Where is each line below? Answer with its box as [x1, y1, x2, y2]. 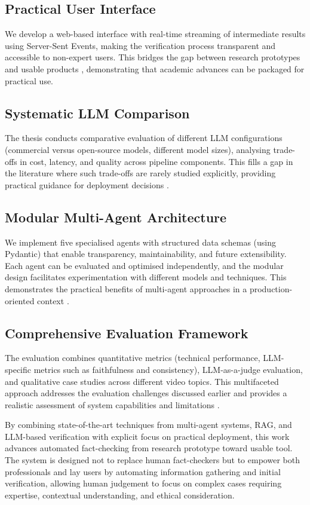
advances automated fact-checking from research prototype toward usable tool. [5, 442, 293, 454]
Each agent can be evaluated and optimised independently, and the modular [5, 259, 284, 271]
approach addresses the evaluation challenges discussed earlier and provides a [5, 387, 287, 399]
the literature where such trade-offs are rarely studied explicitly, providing [5, 167, 276, 179]
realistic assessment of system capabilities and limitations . [5, 398, 220, 411]
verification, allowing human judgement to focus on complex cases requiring [5, 477, 282, 489]
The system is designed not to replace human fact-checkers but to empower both [5, 454, 300, 466]
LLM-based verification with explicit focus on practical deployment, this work [5, 430, 290, 442]
